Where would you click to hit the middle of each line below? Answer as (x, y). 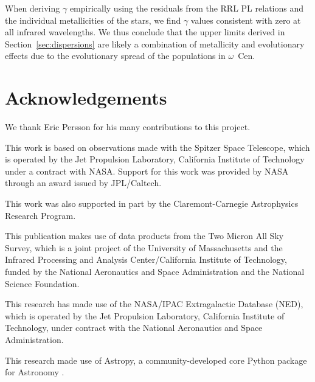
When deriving (33, 8)
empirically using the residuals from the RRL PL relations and (186, 8)
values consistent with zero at (246, 20)
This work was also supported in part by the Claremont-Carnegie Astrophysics (152, 203)
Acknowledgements (86, 98)
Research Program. (40, 215)
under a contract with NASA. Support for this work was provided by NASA (147, 171)
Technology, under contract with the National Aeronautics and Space (134, 328)
